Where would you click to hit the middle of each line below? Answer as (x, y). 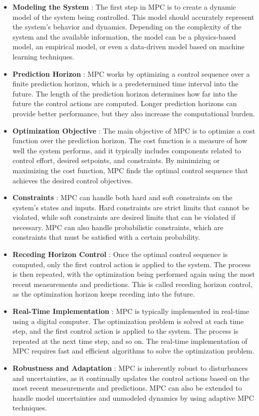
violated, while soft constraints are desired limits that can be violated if (124, 217)
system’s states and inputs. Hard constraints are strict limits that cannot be (131, 207)
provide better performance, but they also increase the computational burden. (134, 113)
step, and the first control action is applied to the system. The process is (125, 331)
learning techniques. (43, 56)
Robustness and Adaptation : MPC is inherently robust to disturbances (130, 368)
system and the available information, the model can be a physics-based (124, 36)
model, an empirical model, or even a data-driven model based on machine (128, 46)
